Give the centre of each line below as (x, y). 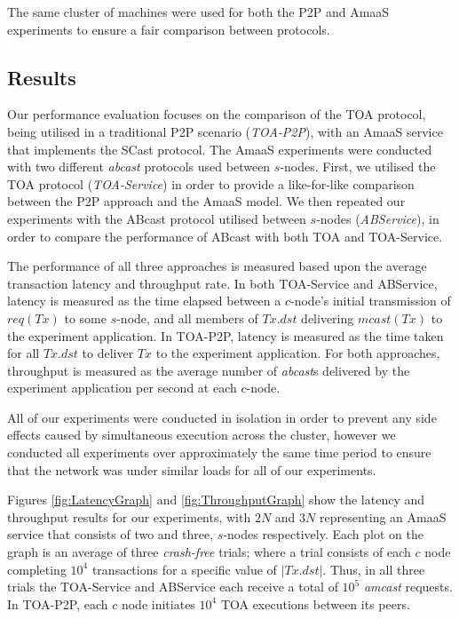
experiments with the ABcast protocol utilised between (157, 218)
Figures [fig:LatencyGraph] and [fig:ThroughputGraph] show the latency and (216, 500)
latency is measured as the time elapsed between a (144, 301)
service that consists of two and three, (111, 534)
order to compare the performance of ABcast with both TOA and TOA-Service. (225, 236)
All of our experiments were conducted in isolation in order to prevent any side (222, 417)
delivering (328, 317)
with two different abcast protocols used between (139, 167)
